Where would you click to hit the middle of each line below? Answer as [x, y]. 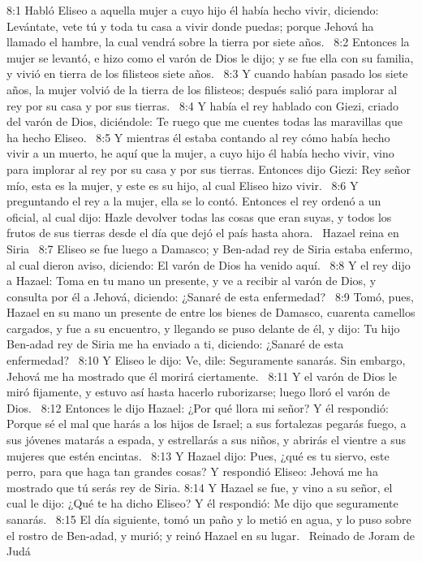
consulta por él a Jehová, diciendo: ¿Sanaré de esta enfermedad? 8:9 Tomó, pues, [210, 296]
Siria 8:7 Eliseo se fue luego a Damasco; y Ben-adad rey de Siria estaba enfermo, [210, 248]
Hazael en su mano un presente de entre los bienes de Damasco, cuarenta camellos [211, 312]
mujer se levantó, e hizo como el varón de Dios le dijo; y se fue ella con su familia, [210, 57]
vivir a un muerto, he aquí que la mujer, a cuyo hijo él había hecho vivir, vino [200, 153]
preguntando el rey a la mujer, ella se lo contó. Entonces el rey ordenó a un [194, 201]
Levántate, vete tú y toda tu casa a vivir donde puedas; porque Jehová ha [190, 26]
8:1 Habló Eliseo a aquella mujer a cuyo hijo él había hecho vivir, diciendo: [193, 10]
